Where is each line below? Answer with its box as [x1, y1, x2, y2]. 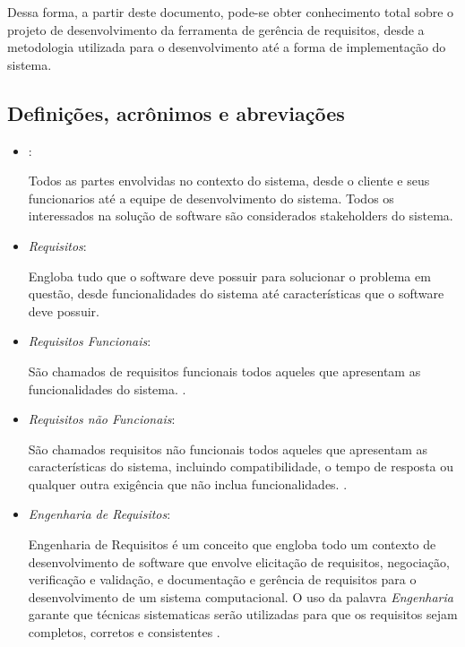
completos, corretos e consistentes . [28, 623, 220, 642]
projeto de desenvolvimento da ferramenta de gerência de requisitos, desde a [7, 20, 425, 39]
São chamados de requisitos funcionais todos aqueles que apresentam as [28, 361, 421, 380]
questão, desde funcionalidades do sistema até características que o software [28, 284, 444, 303]
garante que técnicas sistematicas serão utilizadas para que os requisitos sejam [28, 605, 458, 624]
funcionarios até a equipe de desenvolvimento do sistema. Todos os [28, 188, 394, 207]
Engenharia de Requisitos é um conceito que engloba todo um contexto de [28, 535, 436, 554]
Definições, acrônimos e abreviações [7, 99, 345, 126]
